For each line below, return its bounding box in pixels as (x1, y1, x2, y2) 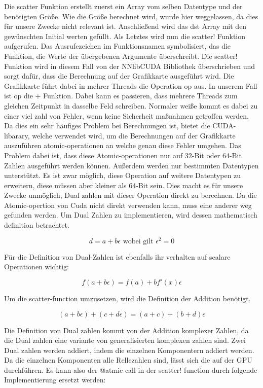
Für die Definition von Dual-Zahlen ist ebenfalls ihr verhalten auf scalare (4, 251, 231, 262)
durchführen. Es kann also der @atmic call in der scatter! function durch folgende (4, 364, 257, 375)
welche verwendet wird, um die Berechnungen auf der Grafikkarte (32, 130, 236, 140)
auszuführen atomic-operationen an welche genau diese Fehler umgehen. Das (4, 140, 241, 151)
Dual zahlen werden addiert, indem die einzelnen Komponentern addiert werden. (4, 344, 254, 355)
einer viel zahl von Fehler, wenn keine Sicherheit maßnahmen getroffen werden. (4, 110, 249, 121)
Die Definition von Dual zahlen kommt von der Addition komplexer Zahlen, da (4, 325, 249, 335)
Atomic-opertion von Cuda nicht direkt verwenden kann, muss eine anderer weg (4, 199, 252, 210)
